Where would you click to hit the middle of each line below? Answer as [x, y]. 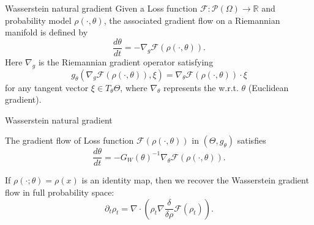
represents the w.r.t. [201, 87]
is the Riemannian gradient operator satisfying [126, 61]
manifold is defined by [47, 32]
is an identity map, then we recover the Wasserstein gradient [195, 180]
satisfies [252, 140]
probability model [38, 20]
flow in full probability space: [60, 192]
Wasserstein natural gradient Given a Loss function [101, 8]
